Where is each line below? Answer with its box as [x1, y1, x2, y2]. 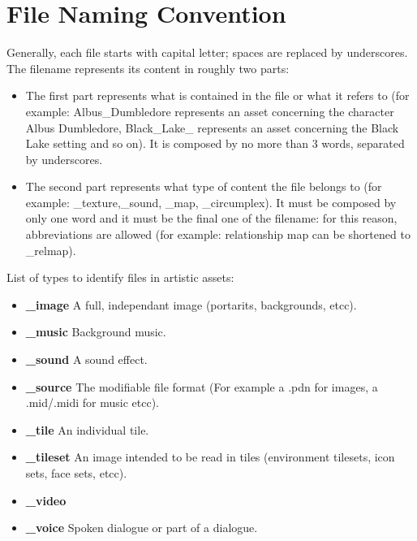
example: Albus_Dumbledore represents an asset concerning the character [25, 102, 394, 119]
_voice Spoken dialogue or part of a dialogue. [25, 519, 258, 536]
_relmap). [25, 241, 76, 258]
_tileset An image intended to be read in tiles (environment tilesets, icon [25, 448, 395, 465]
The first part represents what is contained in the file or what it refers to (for [25, 87, 410, 104]
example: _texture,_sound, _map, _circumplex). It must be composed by [25, 193, 397, 210]
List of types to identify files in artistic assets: [6, 269, 234, 286]
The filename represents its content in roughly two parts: [6, 59, 290, 76]
